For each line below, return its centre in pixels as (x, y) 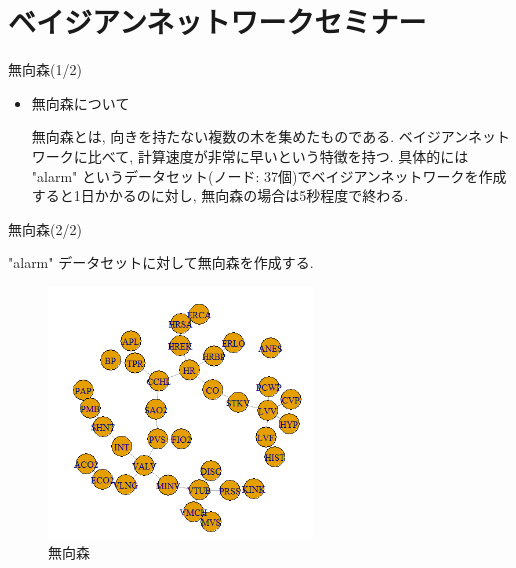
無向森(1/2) (45, 69)
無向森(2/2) (45, 228)
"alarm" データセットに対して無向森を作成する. (161, 262)
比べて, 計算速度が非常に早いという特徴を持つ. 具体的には (278, 155)
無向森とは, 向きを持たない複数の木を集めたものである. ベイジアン (249, 136)
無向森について (80, 102)
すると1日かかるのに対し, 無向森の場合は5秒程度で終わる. (220, 195)
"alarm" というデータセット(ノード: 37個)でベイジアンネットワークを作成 (269, 175)
